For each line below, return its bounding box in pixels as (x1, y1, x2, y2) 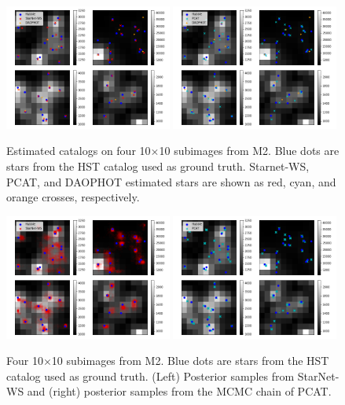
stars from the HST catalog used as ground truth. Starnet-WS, (6, 158, 310, 174)
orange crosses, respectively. (6, 189, 140, 205)
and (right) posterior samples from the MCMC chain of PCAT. (27, 383, 332, 399)
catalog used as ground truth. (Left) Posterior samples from (6, 367, 295, 384)
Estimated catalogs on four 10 (6, 142, 151, 159)
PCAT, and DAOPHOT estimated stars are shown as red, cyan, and (6, 173, 336, 190)
